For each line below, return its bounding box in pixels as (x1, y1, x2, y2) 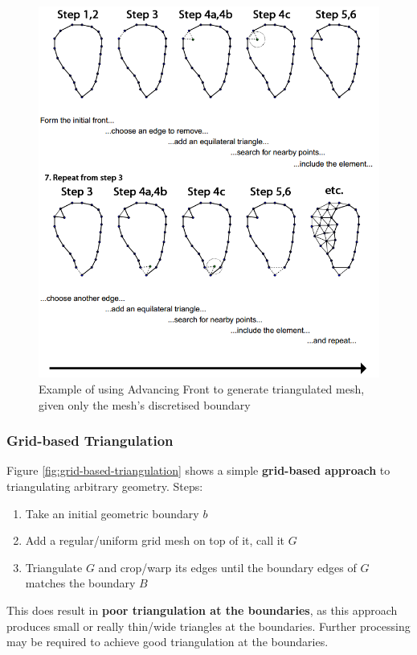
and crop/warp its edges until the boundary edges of (98, 558, 357, 575)
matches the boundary (25, 575, 136, 591)
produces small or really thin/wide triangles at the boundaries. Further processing (6, 617, 411, 634)
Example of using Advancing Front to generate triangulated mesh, (39, 381, 365, 398)
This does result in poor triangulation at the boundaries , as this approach (6, 602, 398, 619)
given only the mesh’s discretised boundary (39, 396, 251, 413)
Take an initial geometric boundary (25, 505, 199, 521)
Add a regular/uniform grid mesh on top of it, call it (25, 532, 285, 549)
